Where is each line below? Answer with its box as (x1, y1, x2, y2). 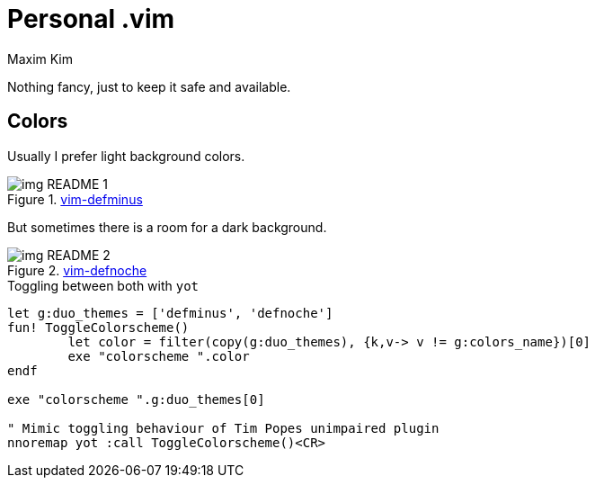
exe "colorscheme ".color (67, 348, 250, 364)
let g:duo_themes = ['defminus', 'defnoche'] (7, 305, 333, 320)
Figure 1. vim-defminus (7, 191, 143, 207)
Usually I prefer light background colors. (7, 148, 245, 164)
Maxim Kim (7, 50, 74, 67)
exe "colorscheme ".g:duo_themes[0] (7, 391, 265, 407)
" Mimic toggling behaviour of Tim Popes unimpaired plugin (7, 420, 440, 436)
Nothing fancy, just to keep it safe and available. (7, 78, 291, 94)
